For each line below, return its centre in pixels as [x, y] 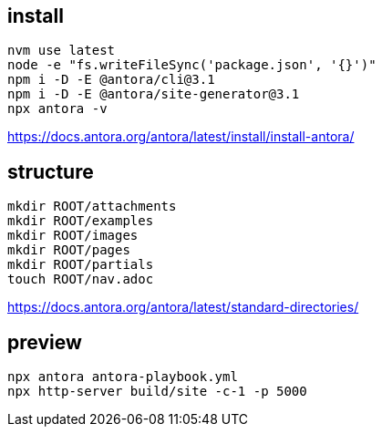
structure [51, 171]
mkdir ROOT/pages [69, 250]
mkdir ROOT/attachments [92, 207]
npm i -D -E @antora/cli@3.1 [111, 80]
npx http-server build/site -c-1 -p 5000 [157, 392]
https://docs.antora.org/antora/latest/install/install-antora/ [181, 137]
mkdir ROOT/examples [81, 221]
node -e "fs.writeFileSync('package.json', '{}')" [192, 65]
